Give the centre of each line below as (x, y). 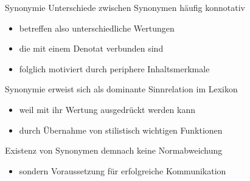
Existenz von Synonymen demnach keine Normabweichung (114, 150)
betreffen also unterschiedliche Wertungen (97, 28)
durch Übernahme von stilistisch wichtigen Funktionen (121, 130)
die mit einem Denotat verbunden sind (91, 48)
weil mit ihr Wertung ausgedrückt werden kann (107, 109)
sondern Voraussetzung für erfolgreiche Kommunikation (123, 170)
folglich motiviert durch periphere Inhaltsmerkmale (114, 68)
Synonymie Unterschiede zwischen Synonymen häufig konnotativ (125, 7)
